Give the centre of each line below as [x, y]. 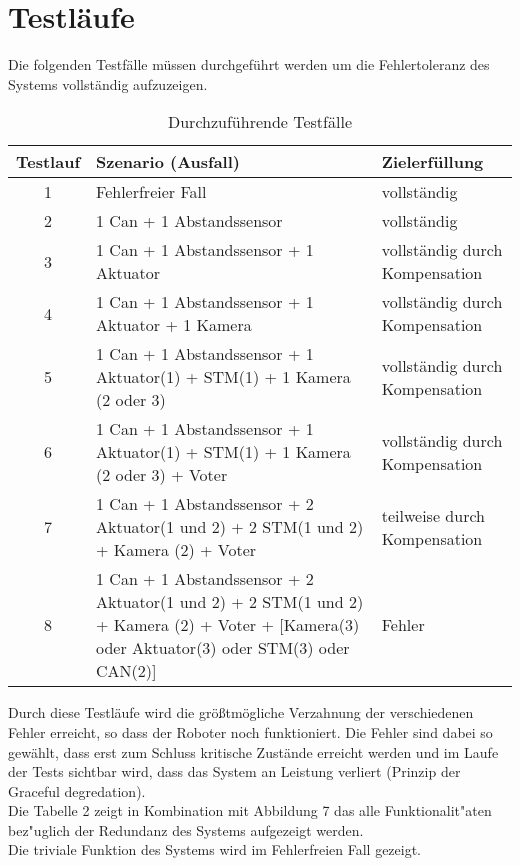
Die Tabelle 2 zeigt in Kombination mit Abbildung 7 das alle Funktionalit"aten [250, 810]
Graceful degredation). [77, 790]
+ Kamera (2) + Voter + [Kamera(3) [228, 625]
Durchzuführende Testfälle [260, 122]
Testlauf [48, 162]
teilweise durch [433, 515]
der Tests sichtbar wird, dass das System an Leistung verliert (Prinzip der [234, 771]
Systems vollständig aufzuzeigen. [108, 83]
